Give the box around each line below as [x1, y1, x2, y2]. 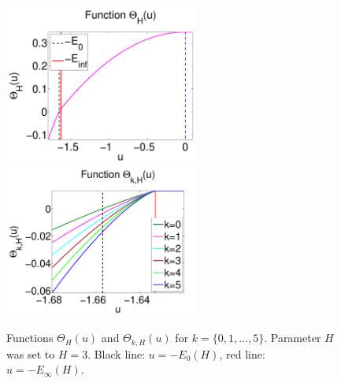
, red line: [219, 345, 265, 362]
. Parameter [264, 329, 321, 346]
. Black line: [87, 345, 146, 362]
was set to [6, 345, 55, 362]
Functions [6, 329, 54, 346]
